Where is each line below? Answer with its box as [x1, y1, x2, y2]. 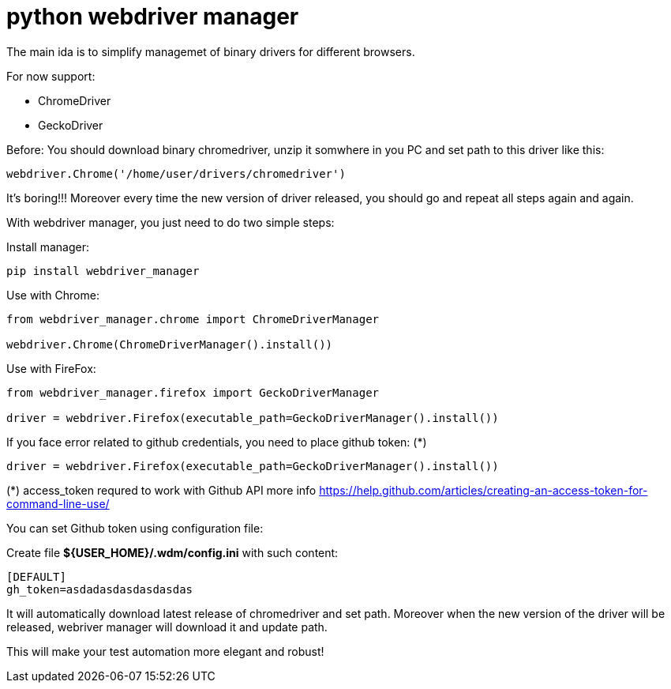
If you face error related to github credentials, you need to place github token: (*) [6, 435, 427, 449]
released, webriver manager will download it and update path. [6, 619, 328, 634]
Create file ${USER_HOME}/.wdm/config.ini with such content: [6, 545, 339, 559]
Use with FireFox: [6, 361, 96, 375]
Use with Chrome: [6, 288, 99, 302]
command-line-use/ [6, 496, 110, 510]
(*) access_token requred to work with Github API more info [6, 483, 317, 497]
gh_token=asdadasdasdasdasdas [6, 582, 193, 596]
